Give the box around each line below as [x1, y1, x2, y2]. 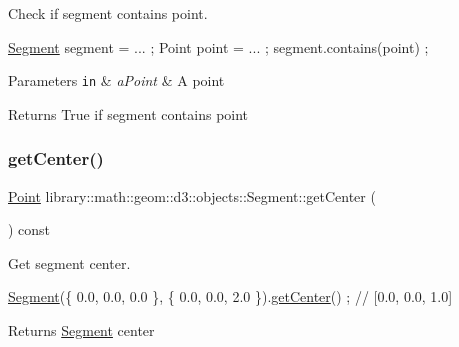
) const [8, 219, 51, 240]
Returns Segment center [8, 320, 155, 341]
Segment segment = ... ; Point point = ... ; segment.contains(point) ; [8, 36, 429, 57]
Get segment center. [8, 252, 131, 273]
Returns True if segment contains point [8, 103, 249, 124]
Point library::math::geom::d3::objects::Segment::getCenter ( [8, 185, 376, 206]
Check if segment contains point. [8, 3, 208, 23]
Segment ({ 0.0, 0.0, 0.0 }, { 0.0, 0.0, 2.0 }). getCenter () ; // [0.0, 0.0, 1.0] [8, 286, 453, 307]
